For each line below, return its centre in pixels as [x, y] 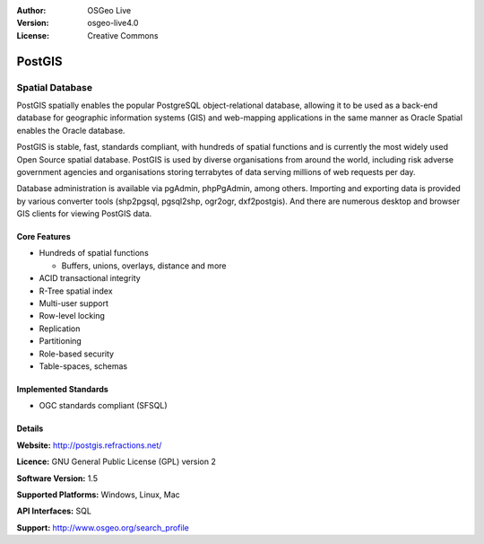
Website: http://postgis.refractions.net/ [89, 445]
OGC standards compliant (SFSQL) [103, 406]
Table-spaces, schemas [83, 366]
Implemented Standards [63, 389]
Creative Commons [123, 35]
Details [30, 429]
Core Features [43, 237]
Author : [31, 10]
